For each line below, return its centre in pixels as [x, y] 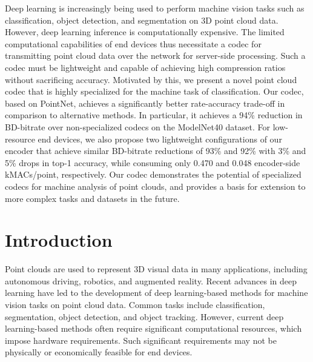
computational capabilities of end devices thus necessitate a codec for [133, 43]
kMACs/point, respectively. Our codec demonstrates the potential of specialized [153, 174]
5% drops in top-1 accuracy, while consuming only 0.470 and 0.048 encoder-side [153, 162]
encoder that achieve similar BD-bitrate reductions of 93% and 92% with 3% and [156, 151]
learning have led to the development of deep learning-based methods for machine [156, 293]
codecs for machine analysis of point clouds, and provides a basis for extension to [155, 186]
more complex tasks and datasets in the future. [92, 198]
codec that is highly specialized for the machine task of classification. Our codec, [154, 91]
